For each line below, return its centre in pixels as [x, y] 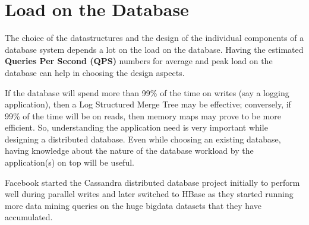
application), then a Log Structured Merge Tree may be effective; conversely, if [148, 104]
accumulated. [29, 217]
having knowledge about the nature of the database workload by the [129, 150]
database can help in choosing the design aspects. [95, 72]
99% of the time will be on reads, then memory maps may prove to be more [143, 115]
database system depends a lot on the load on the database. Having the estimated [154, 49]
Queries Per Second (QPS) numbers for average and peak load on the [139, 61]
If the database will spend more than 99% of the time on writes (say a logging [147, 92]
